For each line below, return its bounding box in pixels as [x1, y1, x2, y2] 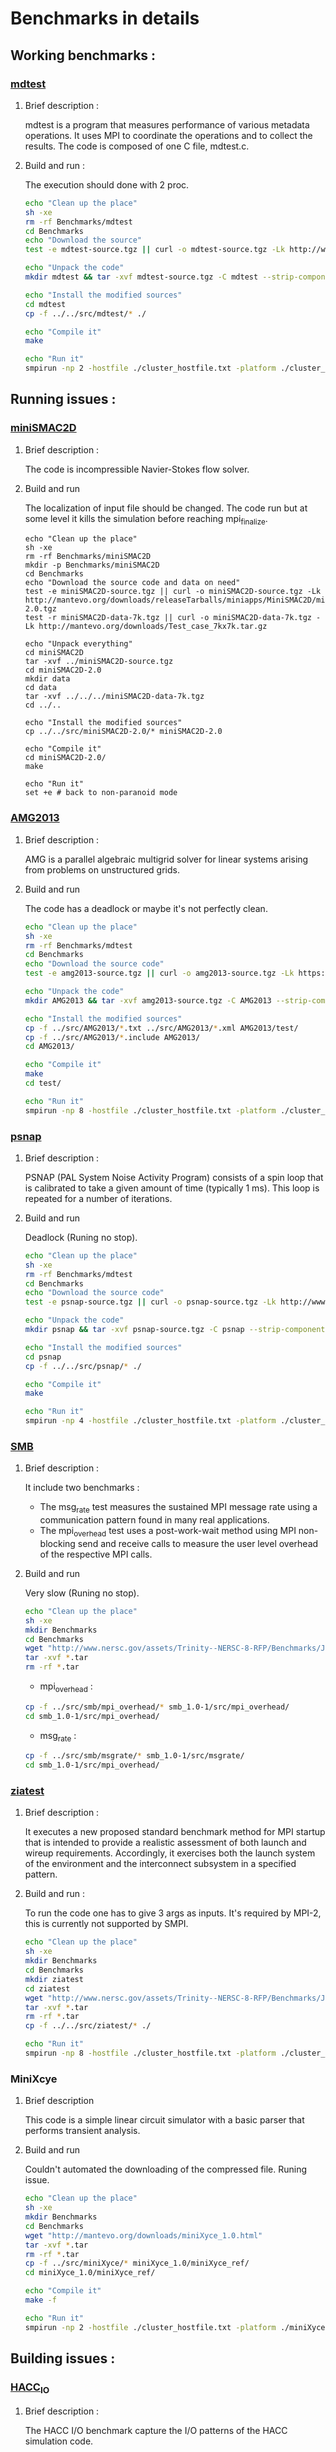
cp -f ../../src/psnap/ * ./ [24, 1361, 142, 1371]
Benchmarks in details [10, 7, 200, 30]
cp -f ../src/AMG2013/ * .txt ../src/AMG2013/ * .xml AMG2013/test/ [24, 1023, 299, 1033]
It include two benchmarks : [24, 1482, 140, 1494]
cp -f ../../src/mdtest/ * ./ [24, 308, 147, 319]
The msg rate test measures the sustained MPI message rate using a [39, 1501, 318, 1516]
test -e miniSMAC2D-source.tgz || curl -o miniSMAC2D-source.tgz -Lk [24, 587, 322, 597]
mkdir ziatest [24, 1974, 84, 1984]
